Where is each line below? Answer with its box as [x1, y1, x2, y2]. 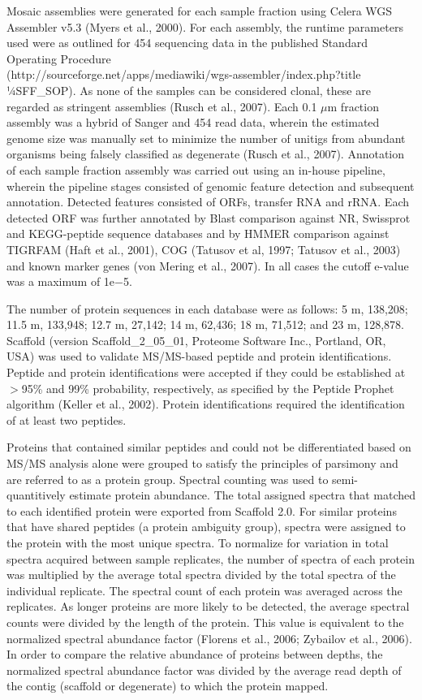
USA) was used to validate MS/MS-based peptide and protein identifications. [6, 348, 392, 365]
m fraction [327, 97, 379, 115]
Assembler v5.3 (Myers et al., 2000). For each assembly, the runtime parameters [6, 18, 403, 35]
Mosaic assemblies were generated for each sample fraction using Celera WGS [6, 2, 393, 19]
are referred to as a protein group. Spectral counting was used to [6, 470, 329, 487]
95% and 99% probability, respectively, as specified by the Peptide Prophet [21, 379, 394, 396]
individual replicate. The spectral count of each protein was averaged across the [6, 581, 403, 598]
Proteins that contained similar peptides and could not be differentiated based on [6, 439, 411, 456]
